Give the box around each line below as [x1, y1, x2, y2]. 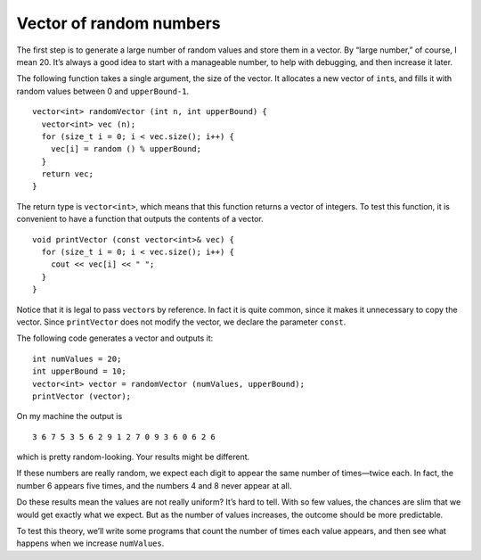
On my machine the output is [16, 411, 123, 422]
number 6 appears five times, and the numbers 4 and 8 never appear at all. [16, 480, 292, 490]
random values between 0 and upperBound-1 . [16, 86, 190, 96]
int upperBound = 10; [32, 366, 126, 376]
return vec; [41, 169, 94, 179]
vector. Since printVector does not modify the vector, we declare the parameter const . [16, 317, 346, 327]
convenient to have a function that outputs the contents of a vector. [16, 214, 265, 225]
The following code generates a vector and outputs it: [16, 333, 214, 343]
